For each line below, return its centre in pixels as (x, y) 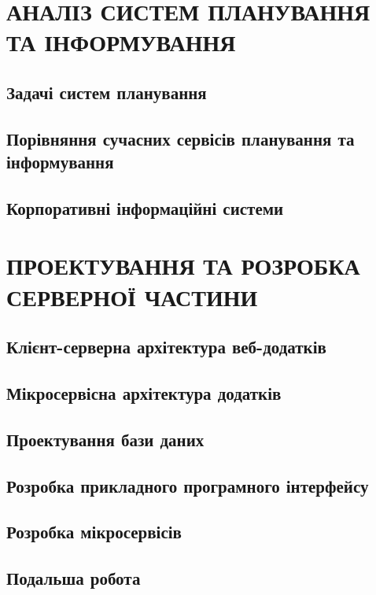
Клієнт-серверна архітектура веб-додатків (166, 347)
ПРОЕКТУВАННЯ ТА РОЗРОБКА (183, 266)
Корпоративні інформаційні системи (145, 207)
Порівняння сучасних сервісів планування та (181, 138)
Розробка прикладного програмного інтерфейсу (188, 485)
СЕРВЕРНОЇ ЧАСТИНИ (132, 296)
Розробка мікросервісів (94, 532)
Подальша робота (74, 578)
